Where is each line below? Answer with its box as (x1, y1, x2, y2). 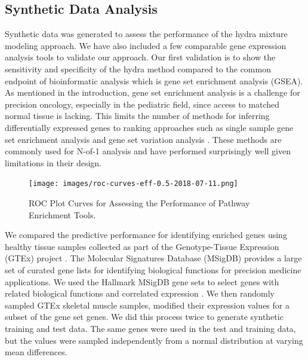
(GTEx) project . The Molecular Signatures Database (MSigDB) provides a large (5, 252, 302, 264)
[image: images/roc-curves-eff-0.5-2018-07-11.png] (29, 179, 238, 188)
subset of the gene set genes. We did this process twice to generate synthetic (5, 310, 284, 323)
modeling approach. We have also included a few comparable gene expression (5, 39, 287, 51)
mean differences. (5, 346, 67, 358)
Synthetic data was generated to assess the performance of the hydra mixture (5, 28, 288, 40)
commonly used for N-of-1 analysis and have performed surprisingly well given (5, 145, 291, 157)
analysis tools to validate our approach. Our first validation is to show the (5, 51, 276, 63)
